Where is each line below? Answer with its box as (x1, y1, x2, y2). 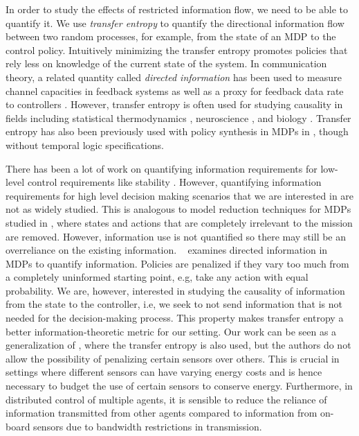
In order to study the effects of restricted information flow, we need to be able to (6, 2, 349, 16)
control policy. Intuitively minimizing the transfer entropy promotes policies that (6, 42, 348, 57)
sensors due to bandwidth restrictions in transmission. (33, 419, 262, 433)
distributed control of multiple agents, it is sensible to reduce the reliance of (6, 392, 327, 406)
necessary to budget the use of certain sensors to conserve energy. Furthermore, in (6, 378, 353, 393)
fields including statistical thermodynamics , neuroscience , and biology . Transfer (6, 110, 351, 125)
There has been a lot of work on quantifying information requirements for (6, 161, 317, 175)
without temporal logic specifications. (6, 137, 164, 152)
